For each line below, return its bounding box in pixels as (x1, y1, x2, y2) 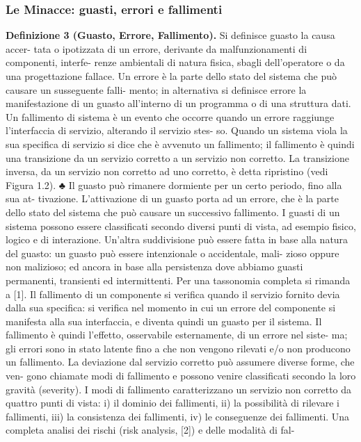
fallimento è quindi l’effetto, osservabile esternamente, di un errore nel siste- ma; (6, 327, 348, 342)
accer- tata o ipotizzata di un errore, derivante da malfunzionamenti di (6, 41, 307, 56)
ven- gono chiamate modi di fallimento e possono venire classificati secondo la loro (6, 368, 356, 383)
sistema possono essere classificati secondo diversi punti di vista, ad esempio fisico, (6, 218, 356, 233)
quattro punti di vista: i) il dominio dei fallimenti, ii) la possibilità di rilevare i (6, 395, 339, 410)
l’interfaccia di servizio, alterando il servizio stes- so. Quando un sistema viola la (6, 123, 348, 138)
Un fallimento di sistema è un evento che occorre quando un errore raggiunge (6, 109, 335, 124)
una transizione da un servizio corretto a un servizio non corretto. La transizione (6, 150, 349, 165)
